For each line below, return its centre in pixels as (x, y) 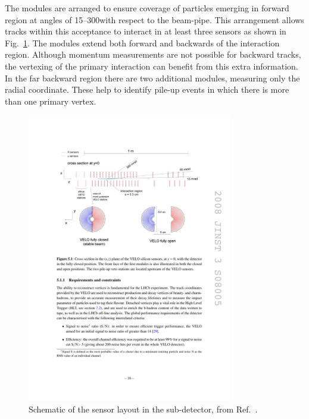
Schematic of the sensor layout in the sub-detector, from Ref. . (143, 409)
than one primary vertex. (51, 101)
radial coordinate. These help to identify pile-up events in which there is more (147, 89)
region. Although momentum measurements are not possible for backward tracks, (153, 54)
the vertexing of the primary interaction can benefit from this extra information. (152, 66)
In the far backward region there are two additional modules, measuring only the (152, 78)
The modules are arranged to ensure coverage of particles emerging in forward (147, 8)
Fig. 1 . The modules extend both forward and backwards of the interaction (142, 42)
